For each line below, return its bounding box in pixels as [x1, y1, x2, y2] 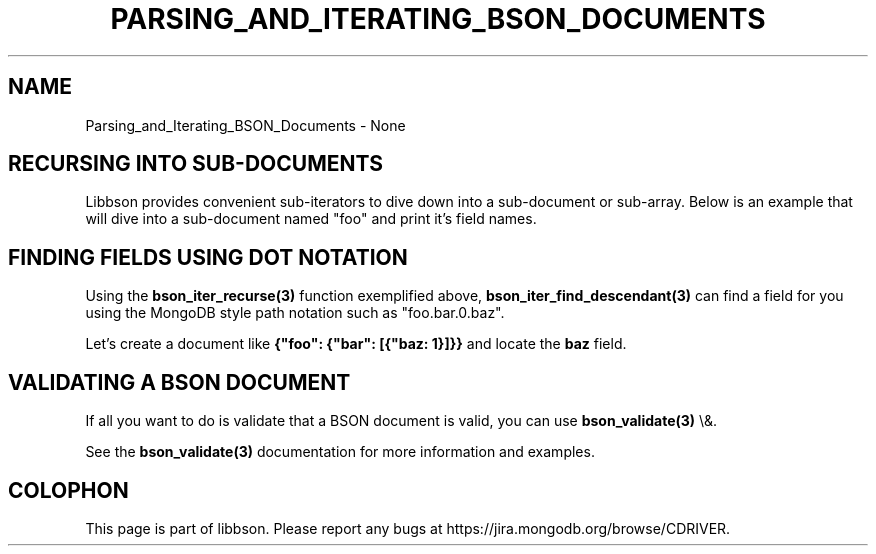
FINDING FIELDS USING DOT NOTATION [8, 244, 408, 270]
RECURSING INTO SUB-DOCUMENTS [8, 151, 384, 177]
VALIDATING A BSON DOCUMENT [8, 369, 351, 395]
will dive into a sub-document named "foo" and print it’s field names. [85, 210, 537, 228]
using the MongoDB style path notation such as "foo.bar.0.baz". [85, 304, 505, 322]
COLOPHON [8, 477, 129, 503]
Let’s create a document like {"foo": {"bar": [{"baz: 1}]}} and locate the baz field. [85, 335, 627, 353]
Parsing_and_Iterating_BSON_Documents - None [85, 116, 406, 134]
